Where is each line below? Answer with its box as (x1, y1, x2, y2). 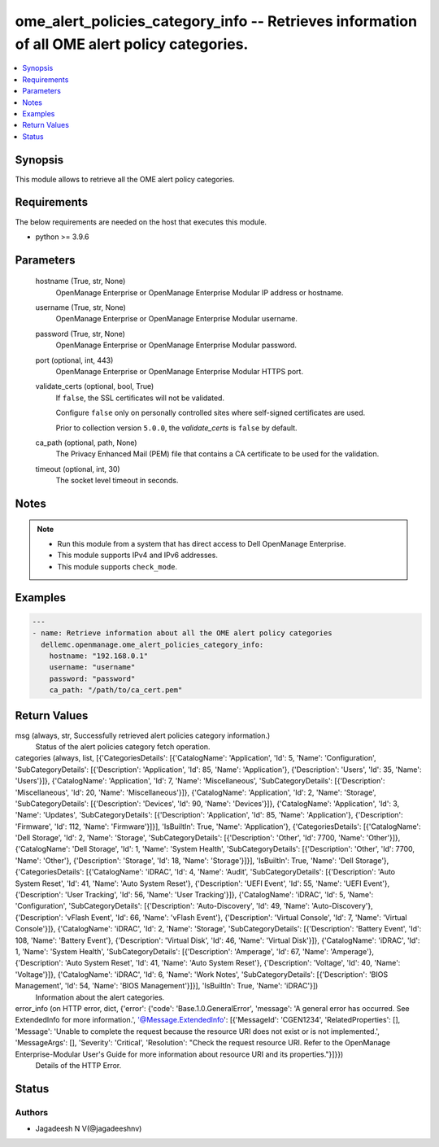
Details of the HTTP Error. (35, 1060, 122, 1070)
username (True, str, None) (35, 303, 126, 312)
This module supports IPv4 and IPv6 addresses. (57, 550, 219, 560)
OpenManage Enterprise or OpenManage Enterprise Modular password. (55, 340, 297, 350)
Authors (15, 1106, 49, 1118)
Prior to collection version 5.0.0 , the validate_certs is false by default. (55, 423, 298, 433)
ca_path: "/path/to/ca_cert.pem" (49, 686, 183, 695)
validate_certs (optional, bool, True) (35, 382, 154, 391)
